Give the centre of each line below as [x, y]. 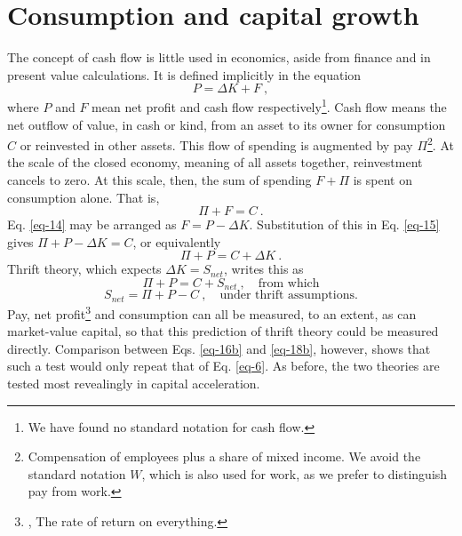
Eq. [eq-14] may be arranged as [92, 224]
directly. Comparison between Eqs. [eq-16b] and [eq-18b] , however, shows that [219, 348]
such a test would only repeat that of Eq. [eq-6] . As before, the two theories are [223, 366]
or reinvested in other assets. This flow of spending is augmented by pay [216, 144]
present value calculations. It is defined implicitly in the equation [184, 74]
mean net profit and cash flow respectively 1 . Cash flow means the [269, 105]
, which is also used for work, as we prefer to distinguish [295, 473]
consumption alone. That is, [84, 197]
